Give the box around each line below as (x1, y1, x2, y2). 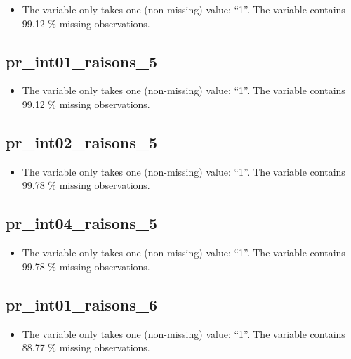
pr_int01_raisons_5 (6, 50, 158, 72)
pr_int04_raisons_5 (6, 212, 158, 234)
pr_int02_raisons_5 (6, 131, 158, 152)
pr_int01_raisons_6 (6, 293, 158, 315)
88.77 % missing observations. (22, 340, 150, 355)
